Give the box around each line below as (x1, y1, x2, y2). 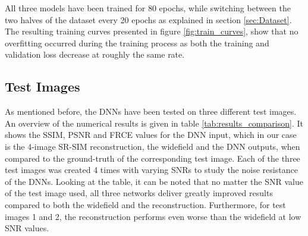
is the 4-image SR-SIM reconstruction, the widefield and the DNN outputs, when (5, 140, 300, 152)
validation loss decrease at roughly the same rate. (5, 48, 185, 61)
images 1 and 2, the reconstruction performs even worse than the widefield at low (5, 210, 301, 222)
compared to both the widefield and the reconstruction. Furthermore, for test (5, 198, 286, 210)
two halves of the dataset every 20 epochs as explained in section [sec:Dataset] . (5, 13, 292, 26)
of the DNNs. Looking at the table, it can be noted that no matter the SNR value (5, 175, 303, 187)
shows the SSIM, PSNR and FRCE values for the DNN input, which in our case (5, 128, 297, 141)
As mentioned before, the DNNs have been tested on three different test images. (5, 105, 297, 118)
